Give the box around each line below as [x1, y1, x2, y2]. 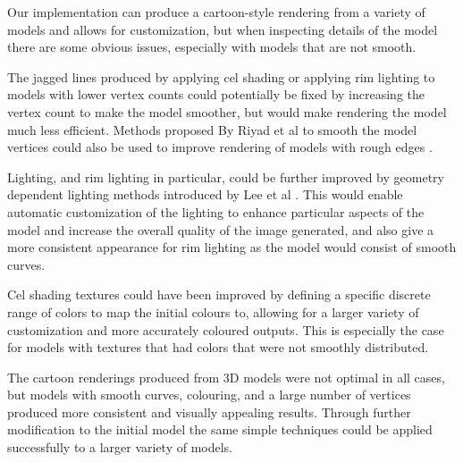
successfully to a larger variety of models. [7, 438, 233, 457]
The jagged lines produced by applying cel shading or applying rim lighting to [7, 67, 435, 86]
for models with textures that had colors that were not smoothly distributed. [7, 338, 429, 357]
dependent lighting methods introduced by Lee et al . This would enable [7, 185, 403, 204]
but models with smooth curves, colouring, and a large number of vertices [7, 385, 411, 404]
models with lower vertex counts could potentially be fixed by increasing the [7, 85, 425, 104]
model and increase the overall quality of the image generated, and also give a [7, 220, 434, 239]
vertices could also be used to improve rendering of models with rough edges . [7, 138, 433, 156]
